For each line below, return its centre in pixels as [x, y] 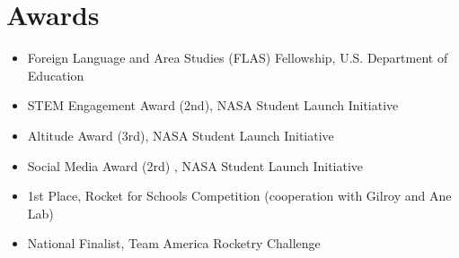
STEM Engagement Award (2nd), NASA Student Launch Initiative [213, 105]
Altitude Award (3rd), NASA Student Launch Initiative [181, 135]
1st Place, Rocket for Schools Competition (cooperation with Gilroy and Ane [239, 196]
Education [56, 75]
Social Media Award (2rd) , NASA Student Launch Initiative [195, 165]
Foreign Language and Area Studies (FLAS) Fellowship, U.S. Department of [238, 58]
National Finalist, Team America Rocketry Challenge [174, 243]
